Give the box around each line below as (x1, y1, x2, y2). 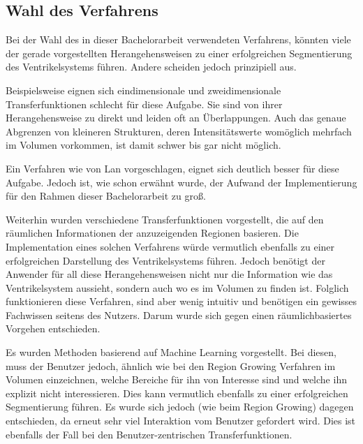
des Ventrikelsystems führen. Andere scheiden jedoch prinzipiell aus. (6, 59, 297, 74)
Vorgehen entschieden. (6, 321, 101, 336)
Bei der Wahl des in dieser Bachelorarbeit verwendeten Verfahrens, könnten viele (6, 32, 351, 47)
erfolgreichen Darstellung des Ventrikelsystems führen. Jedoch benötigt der (6, 253, 325, 267)
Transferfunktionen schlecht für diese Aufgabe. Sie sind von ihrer (6, 96, 283, 111)
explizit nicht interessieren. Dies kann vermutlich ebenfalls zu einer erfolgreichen (6, 385, 348, 400)
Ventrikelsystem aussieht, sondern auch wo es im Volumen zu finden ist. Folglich (6, 280, 349, 295)
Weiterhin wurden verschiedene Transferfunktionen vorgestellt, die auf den (6, 212, 324, 226)
